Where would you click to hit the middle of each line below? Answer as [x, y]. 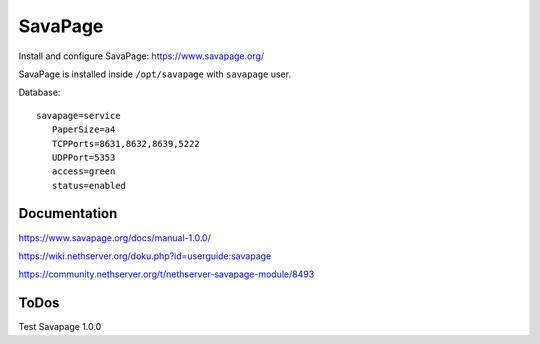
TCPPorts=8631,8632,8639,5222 [125, 143]
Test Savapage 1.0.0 [60, 327]
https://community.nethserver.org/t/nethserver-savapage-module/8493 [166, 274]
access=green [83, 171]
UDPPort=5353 [83, 157]
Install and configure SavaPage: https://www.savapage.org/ [141, 56]
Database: [39, 92]
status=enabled [89, 185]
